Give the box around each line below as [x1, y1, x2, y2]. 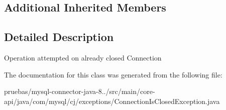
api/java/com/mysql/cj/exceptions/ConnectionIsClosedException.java [4, 95, 220, 106]
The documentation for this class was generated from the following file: [4, 69, 222, 79]
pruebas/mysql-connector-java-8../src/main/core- [4, 86, 155, 96]
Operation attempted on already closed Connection [4, 52, 162, 62]
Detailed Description [4, 29, 114, 44]
